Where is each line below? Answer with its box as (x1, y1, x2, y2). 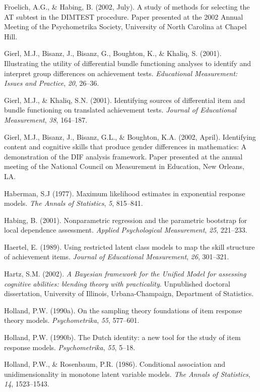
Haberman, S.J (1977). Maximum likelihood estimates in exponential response (4, 188, 245, 198)
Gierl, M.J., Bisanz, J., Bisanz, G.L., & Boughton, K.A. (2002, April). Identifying (4, 131, 256, 142)
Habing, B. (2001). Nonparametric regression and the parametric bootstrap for (4, 214, 247, 225)
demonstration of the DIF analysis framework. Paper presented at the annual (4, 151, 243, 161)
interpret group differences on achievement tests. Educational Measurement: (4, 68, 238, 78)
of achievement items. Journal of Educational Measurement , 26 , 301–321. (4, 251, 229, 262)
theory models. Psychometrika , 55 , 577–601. (4, 315, 140, 325)
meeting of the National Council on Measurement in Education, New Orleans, (4, 161, 244, 172)
